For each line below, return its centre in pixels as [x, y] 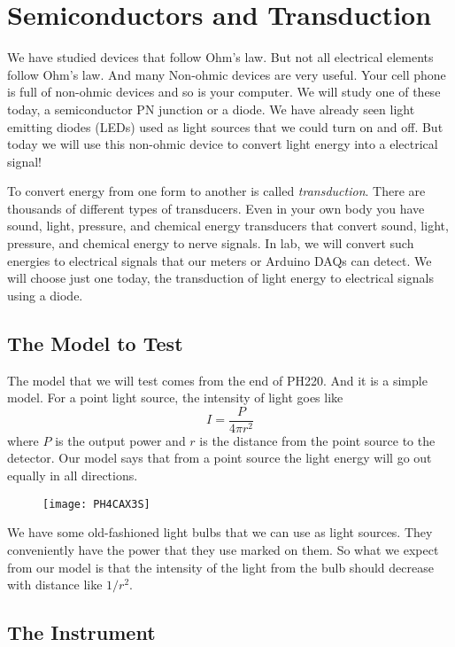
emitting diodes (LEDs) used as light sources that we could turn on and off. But [225, 126]
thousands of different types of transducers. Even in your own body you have [216, 208]
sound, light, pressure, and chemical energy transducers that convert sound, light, [228, 226]
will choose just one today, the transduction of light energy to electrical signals [220, 278]
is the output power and [120, 440]
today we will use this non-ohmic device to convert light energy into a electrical [223, 144]
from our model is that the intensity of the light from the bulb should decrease [220, 567]
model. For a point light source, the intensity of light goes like [175, 398]
